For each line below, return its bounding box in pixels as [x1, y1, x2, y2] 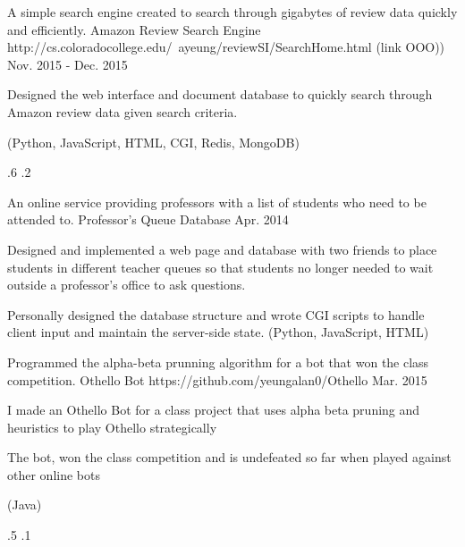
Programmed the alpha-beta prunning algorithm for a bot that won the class [7, 352, 429, 371]
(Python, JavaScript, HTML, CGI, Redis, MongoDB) [7, 132, 300, 151]
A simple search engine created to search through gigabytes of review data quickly [7, 3, 458, 21]
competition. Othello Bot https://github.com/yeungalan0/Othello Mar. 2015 [7, 370, 427, 389]
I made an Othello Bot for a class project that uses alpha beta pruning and [7, 400, 420, 419]
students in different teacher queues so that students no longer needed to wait [7, 257, 434, 276]
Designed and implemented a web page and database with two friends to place [7, 240, 437, 258]
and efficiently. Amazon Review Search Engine [7, 20, 261, 38]
